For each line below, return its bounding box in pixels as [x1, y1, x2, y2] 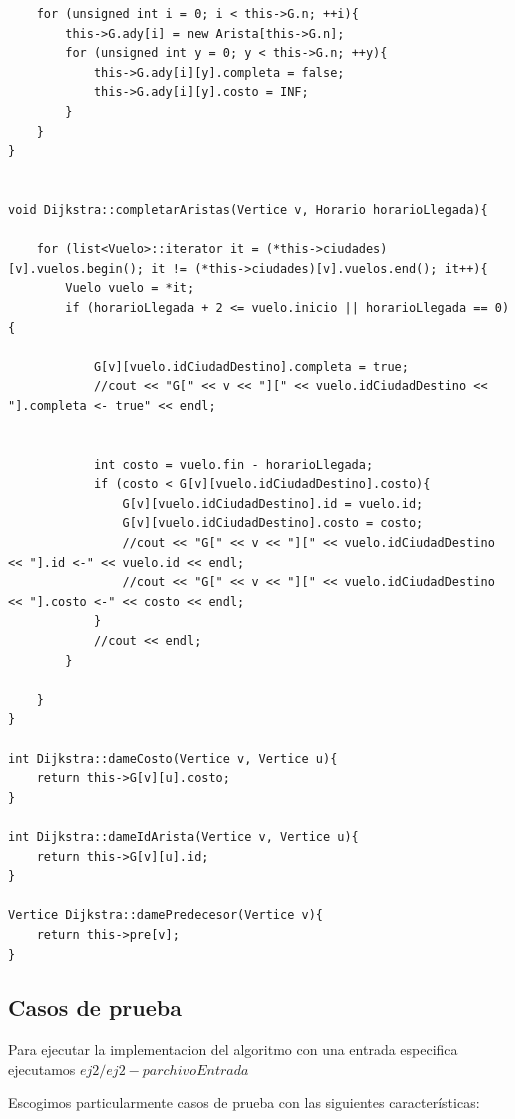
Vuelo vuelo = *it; [65, 281, 195, 296]
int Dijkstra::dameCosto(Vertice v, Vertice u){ [8, 751, 338, 766]
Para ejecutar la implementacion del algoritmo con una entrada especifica [8, 1039, 458, 1060]
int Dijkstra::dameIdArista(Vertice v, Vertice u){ [8, 829, 359, 844]
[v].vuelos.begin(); [8, 261, 145, 276]
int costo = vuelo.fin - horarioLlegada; [93, 457, 374, 472]
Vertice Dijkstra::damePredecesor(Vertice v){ [8, 908, 323, 923]
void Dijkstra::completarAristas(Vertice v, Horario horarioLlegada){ [8, 202, 488, 217]
